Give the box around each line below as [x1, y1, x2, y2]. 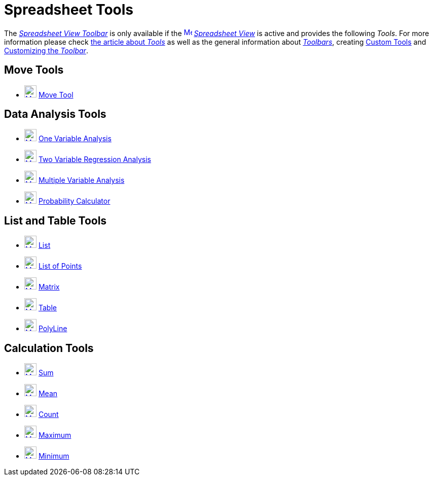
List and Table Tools [4, 214, 107, 227]
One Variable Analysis [38, 134, 112, 143]
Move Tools [4, 63, 64, 77]
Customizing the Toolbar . [4, 46, 88, 55]
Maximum [38, 431, 71, 440]
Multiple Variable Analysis [38, 176, 125, 185]
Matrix [38, 282, 60, 292]
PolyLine [38, 324, 67, 333]
